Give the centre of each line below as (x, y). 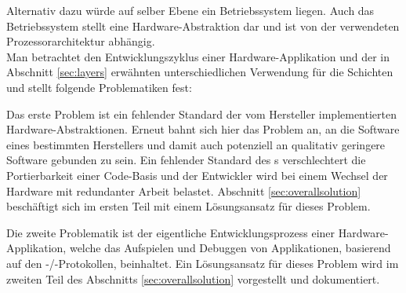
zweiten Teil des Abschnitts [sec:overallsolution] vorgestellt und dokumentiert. (193, 278)
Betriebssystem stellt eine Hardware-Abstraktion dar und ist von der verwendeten (203, 26)
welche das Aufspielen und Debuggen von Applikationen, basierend (230, 248)
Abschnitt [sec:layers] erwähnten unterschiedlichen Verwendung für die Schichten (200, 72)
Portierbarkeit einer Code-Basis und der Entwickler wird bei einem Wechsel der (197, 175)
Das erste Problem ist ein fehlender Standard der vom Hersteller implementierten (201, 114)
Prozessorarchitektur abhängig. (81, 41)
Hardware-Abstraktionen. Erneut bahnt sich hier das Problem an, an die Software (203, 129)
